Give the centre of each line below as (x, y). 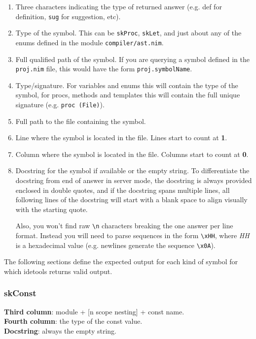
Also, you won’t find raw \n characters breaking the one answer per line (124, 226)
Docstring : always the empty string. (60, 330)
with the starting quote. (52, 209)
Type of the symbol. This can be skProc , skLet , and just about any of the (128, 33)
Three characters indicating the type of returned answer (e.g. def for (119, 6)
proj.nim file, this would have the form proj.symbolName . (104, 69)
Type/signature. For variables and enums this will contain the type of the (127, 85)
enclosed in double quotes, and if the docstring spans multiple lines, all (123, 190)
